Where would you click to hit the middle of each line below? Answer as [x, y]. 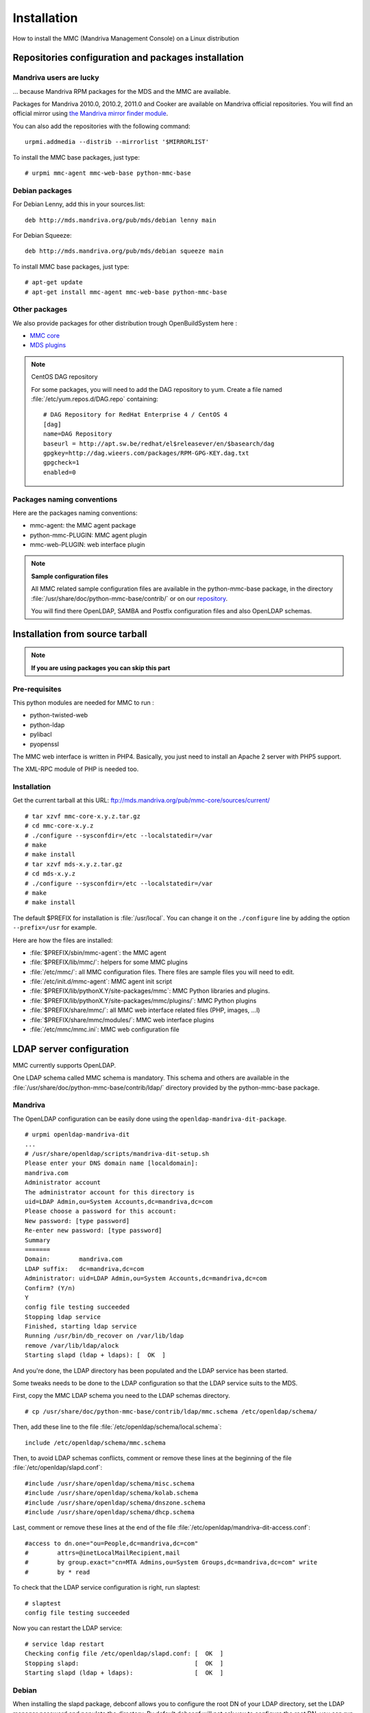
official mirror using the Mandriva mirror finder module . [90, 114]
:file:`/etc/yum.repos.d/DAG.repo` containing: [95, 399]
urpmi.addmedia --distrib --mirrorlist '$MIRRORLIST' [117, 142]
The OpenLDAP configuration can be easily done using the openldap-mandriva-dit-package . [150, 1119]
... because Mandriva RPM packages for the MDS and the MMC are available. [122, 91]
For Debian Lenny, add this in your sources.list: [79, 204]
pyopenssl [45, 744]
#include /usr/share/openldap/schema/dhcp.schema [110, 1512]
